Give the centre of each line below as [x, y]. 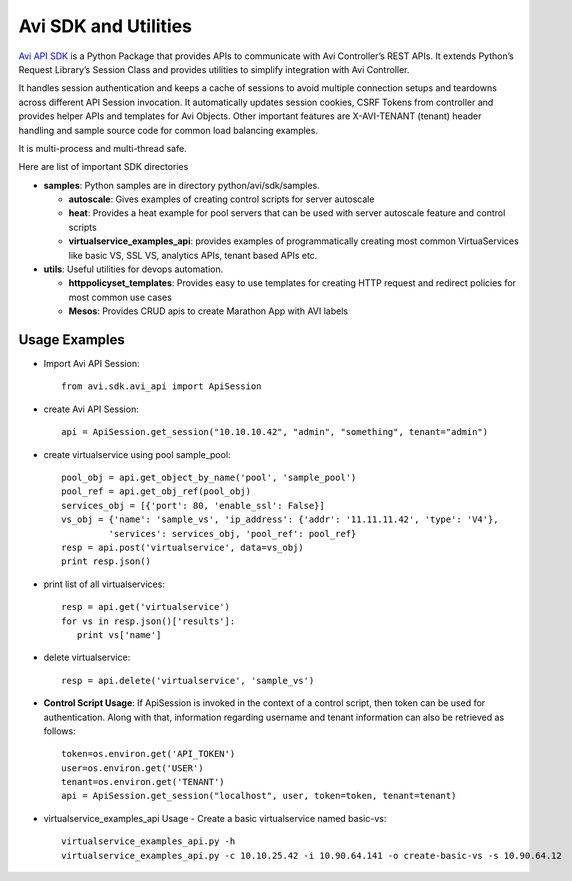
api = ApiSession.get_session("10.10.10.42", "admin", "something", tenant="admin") [275, 432]
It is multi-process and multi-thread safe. [102, 148]
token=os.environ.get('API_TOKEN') [148, 754]
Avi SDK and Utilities [105, 26]
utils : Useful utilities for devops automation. [133, 269]
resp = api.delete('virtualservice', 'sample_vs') [188, 680]
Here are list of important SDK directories [103, 167]
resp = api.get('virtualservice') [145, 607]
